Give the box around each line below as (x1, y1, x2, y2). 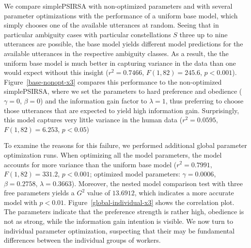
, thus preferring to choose (165, 95, 244, 105)
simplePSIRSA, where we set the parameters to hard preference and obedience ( (4, 86, 242, 96)
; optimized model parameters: (90, 169, 180, 179)
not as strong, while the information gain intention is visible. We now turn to (4, 216, 233, 226)
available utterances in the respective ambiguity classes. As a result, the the (4, 48, 229, 58)
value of (87, 188, 110, 198)
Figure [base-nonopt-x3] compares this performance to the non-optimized (4, 76, 222, 87)
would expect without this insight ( (4, 67, 109, 77)
